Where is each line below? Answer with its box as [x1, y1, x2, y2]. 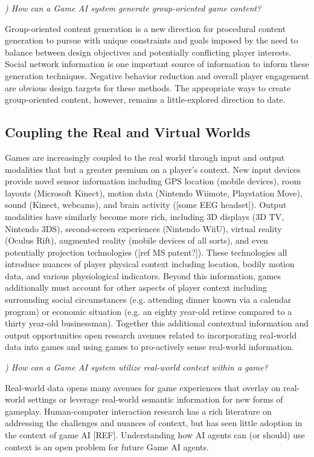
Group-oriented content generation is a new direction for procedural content [5, 22, 286, 34]
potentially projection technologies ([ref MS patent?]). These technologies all [5, 245, 287, 258]
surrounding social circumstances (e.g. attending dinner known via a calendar [5, 293, 292, 306]
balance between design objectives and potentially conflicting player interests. [5, 45, 292, 58]
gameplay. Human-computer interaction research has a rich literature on [5, 404, 272, 417]
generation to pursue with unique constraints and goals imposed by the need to [5, 34, 298, 47]
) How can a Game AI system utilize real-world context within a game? [5, 361, 268, 374]
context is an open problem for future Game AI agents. [5, 440, 209, 453]
